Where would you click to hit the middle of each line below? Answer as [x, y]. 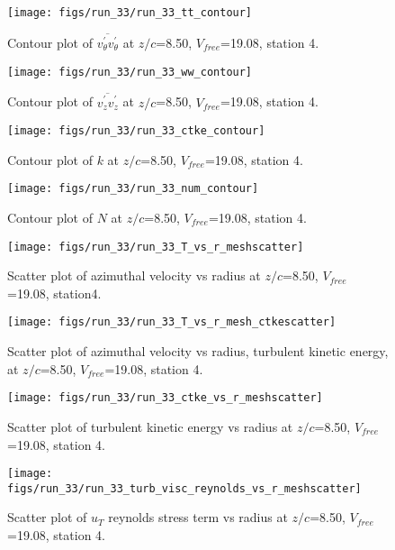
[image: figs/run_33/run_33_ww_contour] [130, 72]
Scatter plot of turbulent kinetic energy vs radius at [150, 426]
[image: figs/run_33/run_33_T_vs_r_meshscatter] [156, 247]
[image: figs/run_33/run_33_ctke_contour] [136, 131]
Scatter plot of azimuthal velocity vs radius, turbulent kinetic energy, [198, 351]
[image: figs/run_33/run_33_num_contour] [133, 189]
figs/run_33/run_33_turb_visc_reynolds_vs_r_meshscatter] [184, 488]
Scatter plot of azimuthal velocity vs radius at [134, 275]
